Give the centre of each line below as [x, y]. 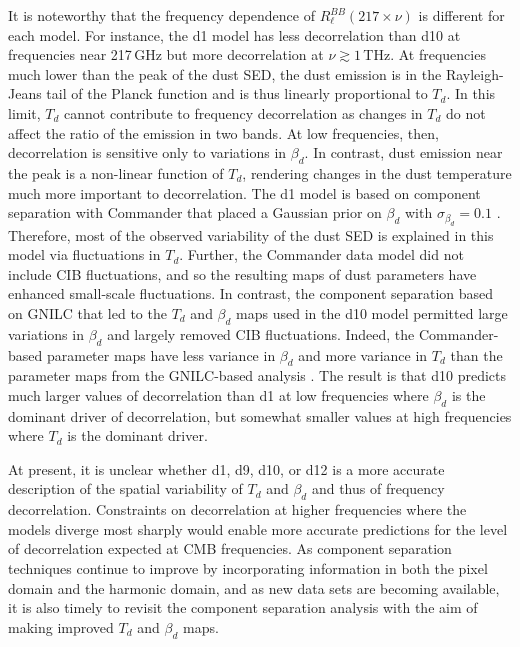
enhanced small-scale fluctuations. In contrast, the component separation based [251, 293]
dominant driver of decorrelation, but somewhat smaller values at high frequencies [260, 415]
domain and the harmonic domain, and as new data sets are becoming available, [254, 587]
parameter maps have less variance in [161, 354]
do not [465, 112]
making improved [61, 626]
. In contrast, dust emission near [403, 152]
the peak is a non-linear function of [116, 172]
